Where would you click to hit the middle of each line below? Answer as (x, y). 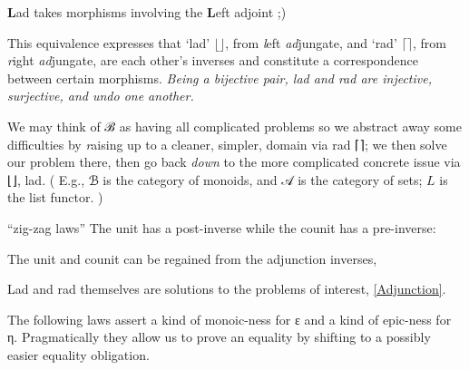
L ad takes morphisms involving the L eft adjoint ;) (147, 12)
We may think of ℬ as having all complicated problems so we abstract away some (234, 126)
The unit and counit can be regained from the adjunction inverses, (192, 258)
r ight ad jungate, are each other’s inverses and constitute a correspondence (213, 60)
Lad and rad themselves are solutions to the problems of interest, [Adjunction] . (227, 289)
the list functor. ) (55, 197)
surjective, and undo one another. (101, 96)
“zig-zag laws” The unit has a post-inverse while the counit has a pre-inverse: (222, 227)
